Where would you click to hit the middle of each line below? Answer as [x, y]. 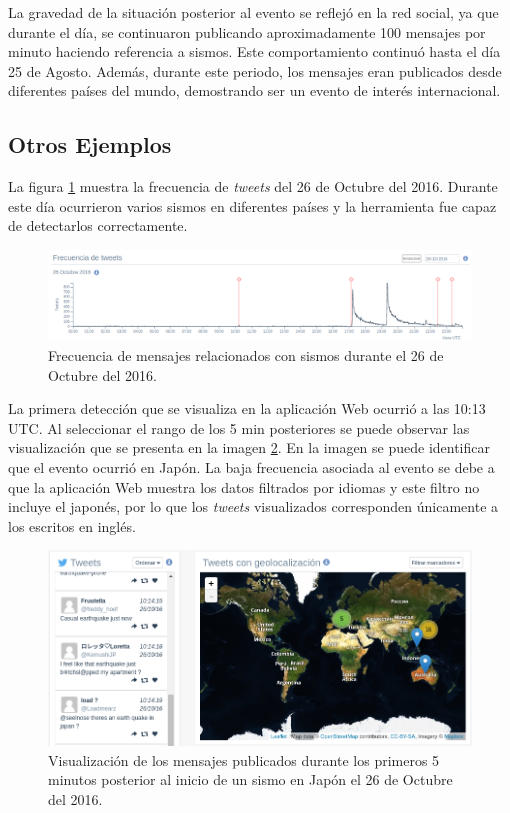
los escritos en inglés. [72, 525]
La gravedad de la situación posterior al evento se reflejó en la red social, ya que [253, 12]
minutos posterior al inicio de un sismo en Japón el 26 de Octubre [250, 779]
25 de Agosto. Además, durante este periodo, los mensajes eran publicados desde [255, 70]
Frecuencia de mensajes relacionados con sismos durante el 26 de [246, 355]
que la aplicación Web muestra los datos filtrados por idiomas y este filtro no [244, 486]
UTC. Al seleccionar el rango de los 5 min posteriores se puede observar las [239, 427]
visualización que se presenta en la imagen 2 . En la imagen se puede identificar [249, 447]
